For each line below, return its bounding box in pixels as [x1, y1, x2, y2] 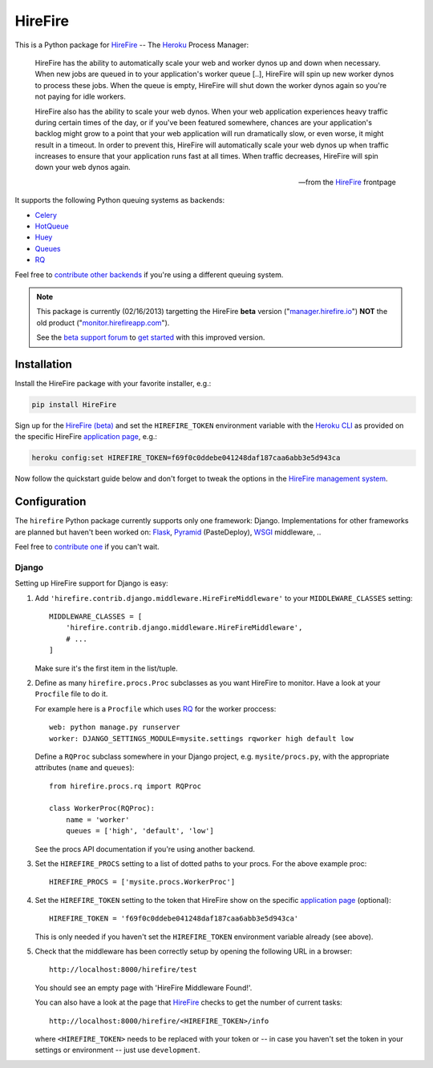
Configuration [14, 495, 87, 509]
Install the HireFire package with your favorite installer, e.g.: [14, 379, 212, 389]
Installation [14, 357, 72, 371]
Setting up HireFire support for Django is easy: [14, 578, 168, 588]
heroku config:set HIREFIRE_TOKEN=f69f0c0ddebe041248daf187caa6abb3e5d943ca [31, 453, 341, 462]
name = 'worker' [65, 815, 130, 824]
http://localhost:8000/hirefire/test [49, 965, 198, 974]
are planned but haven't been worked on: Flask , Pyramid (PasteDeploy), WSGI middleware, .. [14, 527, 322, 537]
